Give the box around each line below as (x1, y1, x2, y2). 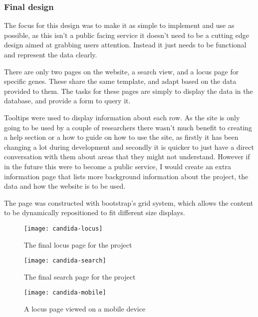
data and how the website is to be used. (4, 181, 126, 191)
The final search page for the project (24, 271, 136, 282)
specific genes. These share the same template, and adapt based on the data (4, 76, 237, 86)
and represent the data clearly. (4, 49, 97, 59)
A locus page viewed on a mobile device (24, 304, 146, 314)
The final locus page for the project (24, 239, 132, 250)
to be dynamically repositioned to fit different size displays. (4, 207, 185, 218)
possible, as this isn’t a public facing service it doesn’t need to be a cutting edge (4, 29, 249, 40)
